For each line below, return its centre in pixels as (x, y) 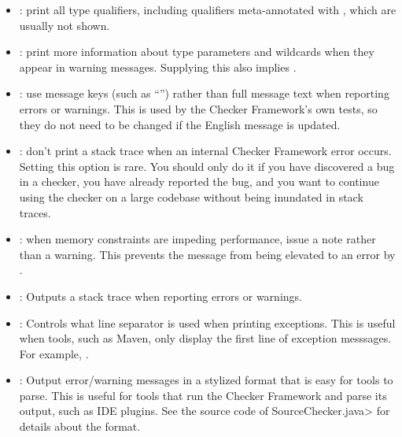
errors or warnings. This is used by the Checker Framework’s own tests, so (198, 108)
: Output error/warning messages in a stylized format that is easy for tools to (206, 380)
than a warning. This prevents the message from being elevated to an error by (207, 254)
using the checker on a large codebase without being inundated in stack (191, 196)
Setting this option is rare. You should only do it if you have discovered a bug (207, 166)
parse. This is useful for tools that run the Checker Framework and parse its (203, 395)
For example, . (54, 353)
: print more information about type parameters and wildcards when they (197, 52)
